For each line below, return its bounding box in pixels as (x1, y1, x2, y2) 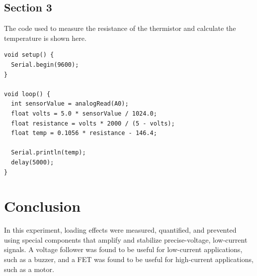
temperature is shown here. (4, 32, 86, 43)
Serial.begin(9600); (11, 61, 79, 68)
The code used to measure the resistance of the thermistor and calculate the (4, 23, 236, 33)
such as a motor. (4, 264, 54, 274)
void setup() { (4, 51, 54, 59)
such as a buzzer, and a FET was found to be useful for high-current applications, (4, 254, 254, 265)
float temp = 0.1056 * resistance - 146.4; (11, 130, 157, 137)
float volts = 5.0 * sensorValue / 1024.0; (11, 110, 157, 117)
